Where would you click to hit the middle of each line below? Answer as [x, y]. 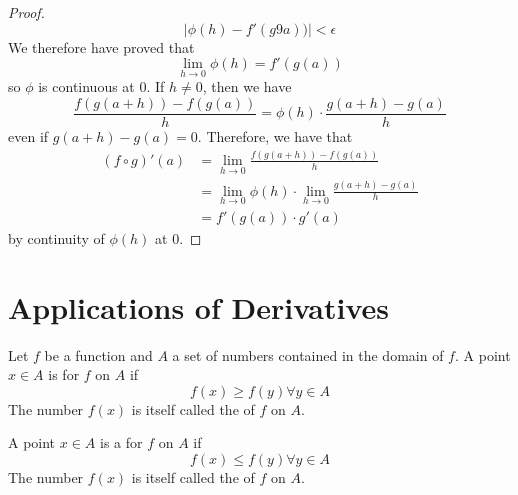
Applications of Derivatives [198, 306]
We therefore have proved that [101, 46]
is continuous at [86, 86]
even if [28, 136]
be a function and [98, 354]
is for [64, 374]
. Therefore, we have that [275, 136]
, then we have [247, 86]
